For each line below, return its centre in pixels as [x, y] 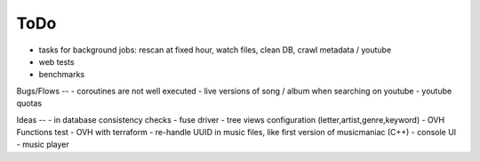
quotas [29, 103]
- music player [43, 145]
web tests [56, 61]
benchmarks [61, 75]
